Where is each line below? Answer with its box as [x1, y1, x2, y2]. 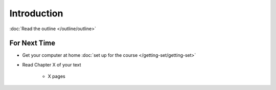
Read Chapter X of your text [22, 61, 81, 67]
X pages [48, 73, 66, 79]
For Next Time [9, 39, 56, 48]
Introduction [9, 8, 63, 19]
